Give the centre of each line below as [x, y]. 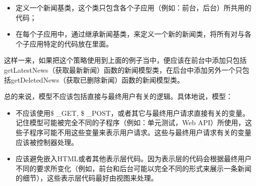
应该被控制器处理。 [47, 142]
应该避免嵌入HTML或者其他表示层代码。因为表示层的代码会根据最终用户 [133, 159]
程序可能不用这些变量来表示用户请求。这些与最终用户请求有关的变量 [140, 132]
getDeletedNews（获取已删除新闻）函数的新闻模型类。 [97, 79]
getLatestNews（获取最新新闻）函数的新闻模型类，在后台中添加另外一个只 [123, 70]
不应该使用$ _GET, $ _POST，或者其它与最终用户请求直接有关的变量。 [132, 113]
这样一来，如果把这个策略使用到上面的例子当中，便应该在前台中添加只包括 [125, 60]
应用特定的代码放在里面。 [71, 43]
